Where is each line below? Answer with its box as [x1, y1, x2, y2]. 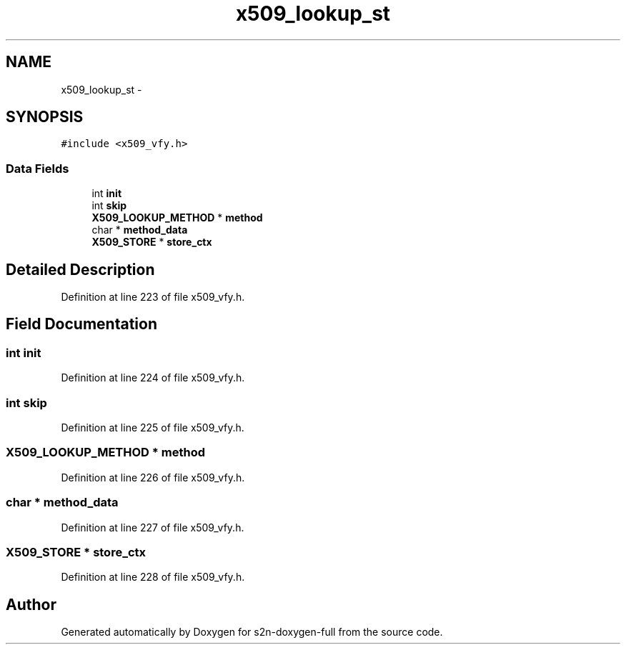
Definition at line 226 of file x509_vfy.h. [61, 471, 245, 484]
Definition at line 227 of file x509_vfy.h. [61, 521, 244, 534]
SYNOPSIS [6, 108, 84, 126]
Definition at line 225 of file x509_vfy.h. [61, 421, 244, 434]
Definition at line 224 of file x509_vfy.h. [61, 371, 245, 384]
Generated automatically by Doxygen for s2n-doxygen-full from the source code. [61, 626, 443, 639]
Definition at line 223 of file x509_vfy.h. [61, 291, 245, 304]
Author [6, 595, 56, 614]
